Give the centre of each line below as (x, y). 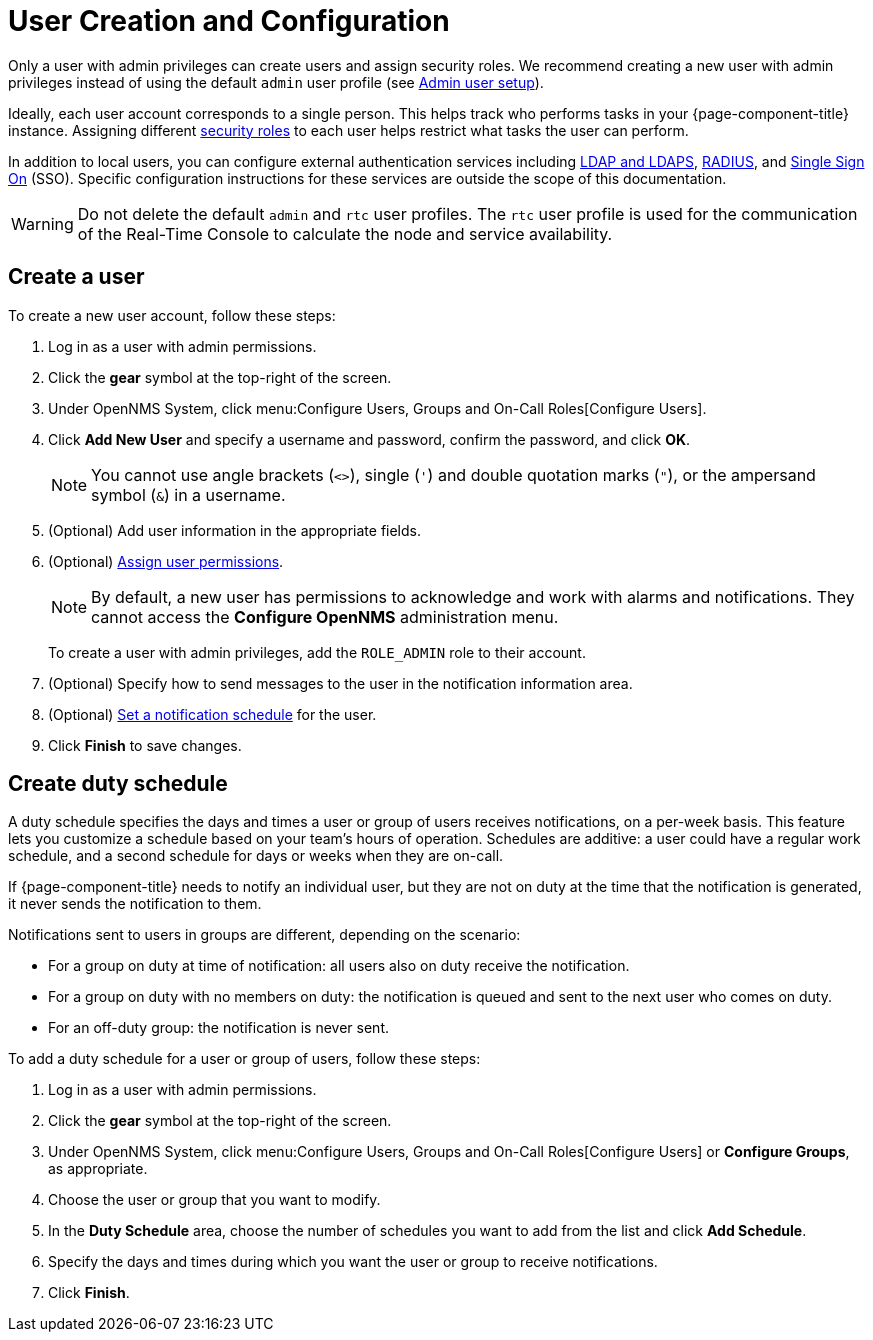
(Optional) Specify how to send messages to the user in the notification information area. (340, 683)
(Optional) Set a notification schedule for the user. (212, 714)
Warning (42, 223)
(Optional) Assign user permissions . (166, 561)
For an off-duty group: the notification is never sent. (219, 1028)
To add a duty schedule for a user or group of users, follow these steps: (244, 1059)
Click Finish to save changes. (145, 745)
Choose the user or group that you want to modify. (214, 1200)
